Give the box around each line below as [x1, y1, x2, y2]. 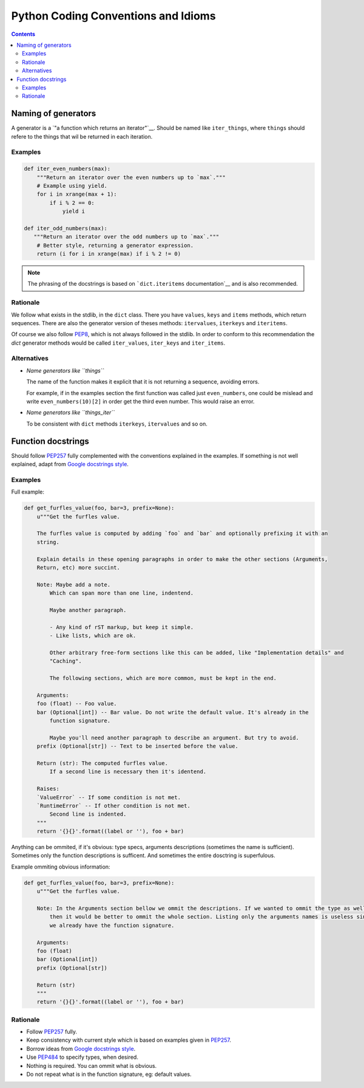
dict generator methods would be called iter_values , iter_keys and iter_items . [11, 339, 226, 346]
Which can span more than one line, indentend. [49, 590, 194, 597]
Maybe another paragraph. [49, 607, 127, 613]
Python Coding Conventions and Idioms [11, 9, 216, 22]
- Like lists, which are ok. [49, 632, 136, 639]
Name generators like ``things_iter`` [26, 409, 115, 416]
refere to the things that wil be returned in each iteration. [11, 133, 153, 140]
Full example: [11, 488, 45, 495]
